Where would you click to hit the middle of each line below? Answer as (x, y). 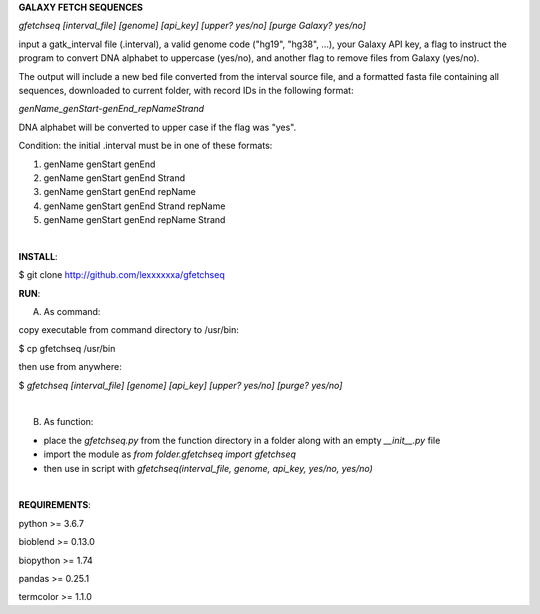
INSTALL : (38, 256)
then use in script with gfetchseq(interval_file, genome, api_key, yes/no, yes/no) (208, 468)
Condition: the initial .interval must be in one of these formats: (145, 146)
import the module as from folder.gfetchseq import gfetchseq (170, 454)
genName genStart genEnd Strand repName (134, 206)
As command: (72, 312)
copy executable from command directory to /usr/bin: (128, 330)
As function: (68, 422)
